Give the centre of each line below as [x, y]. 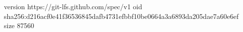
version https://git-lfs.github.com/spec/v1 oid [73, 6]
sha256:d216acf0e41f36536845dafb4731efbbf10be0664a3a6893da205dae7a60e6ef [121, 16]
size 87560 [19, 25]
